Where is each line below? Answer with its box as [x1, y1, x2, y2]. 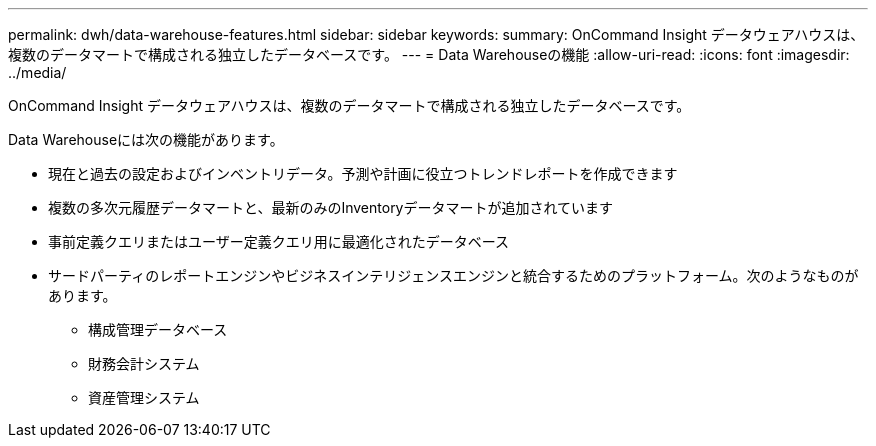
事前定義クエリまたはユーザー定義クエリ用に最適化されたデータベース [48, 233, 510, 250]
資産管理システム [88, 389, 200, 406]
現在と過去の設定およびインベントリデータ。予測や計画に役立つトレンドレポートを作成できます [48, 165, 678, 182]
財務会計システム [88, 355, 200, 372]
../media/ [8, 64, 67, 81]
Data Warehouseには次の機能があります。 [8, 131, 284, 148]
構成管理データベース [88, 321, 228, 338]
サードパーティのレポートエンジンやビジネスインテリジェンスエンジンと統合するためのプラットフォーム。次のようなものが [48, 267, 859, 284]
